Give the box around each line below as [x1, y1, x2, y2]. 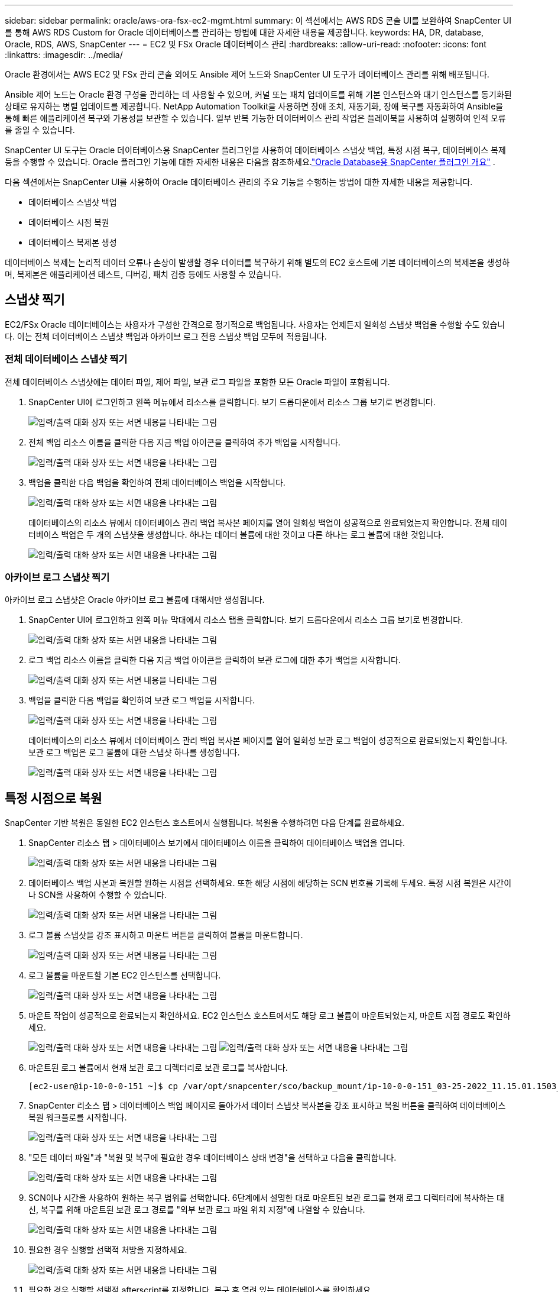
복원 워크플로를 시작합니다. [28, 1112, 127, 1123]
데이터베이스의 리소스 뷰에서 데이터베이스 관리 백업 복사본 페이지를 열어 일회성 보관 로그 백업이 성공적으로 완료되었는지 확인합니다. [28, 735, 508, 746]
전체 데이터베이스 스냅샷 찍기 [5, 353, 128, 366]
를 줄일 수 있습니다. [5, 125, 75, 135]
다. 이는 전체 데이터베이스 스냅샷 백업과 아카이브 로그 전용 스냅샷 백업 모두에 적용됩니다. [5, 331, 327, 341]
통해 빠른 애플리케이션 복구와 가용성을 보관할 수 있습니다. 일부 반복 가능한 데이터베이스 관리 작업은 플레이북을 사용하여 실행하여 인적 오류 [5, 113, 506, 123]
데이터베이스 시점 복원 [28, 217, 109, 227]
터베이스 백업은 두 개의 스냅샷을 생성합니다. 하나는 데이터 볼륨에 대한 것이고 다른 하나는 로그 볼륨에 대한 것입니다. [28, 529, 444, 540]
